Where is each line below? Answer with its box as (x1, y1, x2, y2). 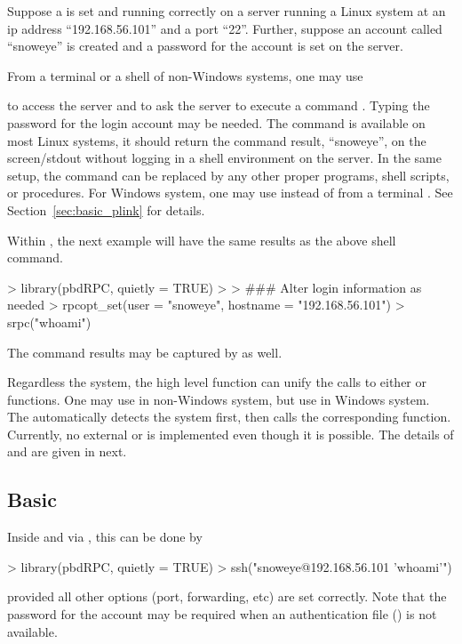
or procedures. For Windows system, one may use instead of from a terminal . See (7, 183, 453, 202)
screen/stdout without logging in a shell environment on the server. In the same (7, 149, 442, 167)
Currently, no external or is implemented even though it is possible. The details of (7, 424, 454, 443)
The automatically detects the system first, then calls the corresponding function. (7, 407, 451, 426)
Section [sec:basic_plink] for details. (7, 200, 205, 219)
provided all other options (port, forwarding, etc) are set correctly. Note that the (7, 587, 447, 606)
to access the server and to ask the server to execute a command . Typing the (7, 96, 430, 115)
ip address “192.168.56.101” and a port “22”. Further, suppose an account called (7, 19, 442, 37)
